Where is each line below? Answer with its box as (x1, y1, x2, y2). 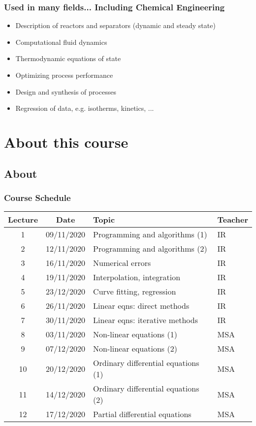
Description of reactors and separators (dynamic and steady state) (15, 20, 216, 31)
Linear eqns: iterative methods (93, 314, 198, 326)
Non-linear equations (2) (93, 343, 177, 355)
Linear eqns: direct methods (93, 300, 190, 312)
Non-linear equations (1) (93, 328, 177, 340)
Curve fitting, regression (93, 286, 176, 297)
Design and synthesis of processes (15, 86, 116, 97)
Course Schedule (4, 191, 71, 203)
